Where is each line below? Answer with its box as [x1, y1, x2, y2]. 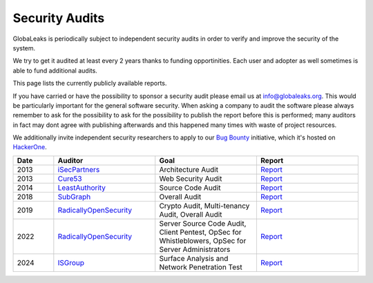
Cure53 [57, 173, 82, 183]
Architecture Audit [159, 164, 219, 174]
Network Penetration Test [159, 262, 242, 272]
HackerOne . [12, 143, 48, 151]
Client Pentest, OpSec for [159, 227, 242, 237]
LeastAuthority [57, 183, 106, 193]
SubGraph [57, 192, 91, 202]
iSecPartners [57, 164, 100, 174]
